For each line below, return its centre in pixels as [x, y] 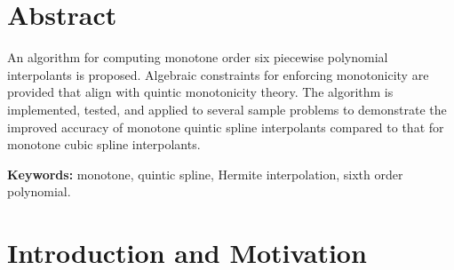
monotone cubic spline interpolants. [104, 144]
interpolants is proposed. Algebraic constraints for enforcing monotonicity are [218, 74]
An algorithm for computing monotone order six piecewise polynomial [198, 57]
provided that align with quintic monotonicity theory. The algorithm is [200, 92]
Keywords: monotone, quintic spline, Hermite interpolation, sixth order [205, 174]
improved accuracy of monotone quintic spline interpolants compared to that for [226, 127]
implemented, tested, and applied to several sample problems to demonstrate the [227, 109]
